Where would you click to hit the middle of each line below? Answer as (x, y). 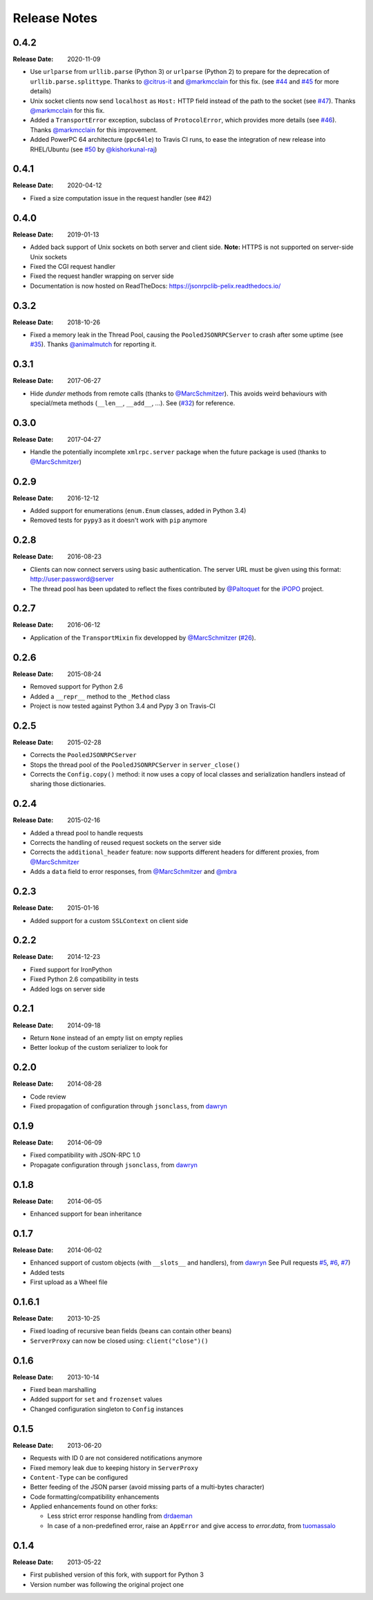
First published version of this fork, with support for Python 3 (117, 1575)
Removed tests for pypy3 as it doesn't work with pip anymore (118, 520)
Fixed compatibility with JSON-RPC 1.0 (85, 1155)
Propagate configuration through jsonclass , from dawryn (114, 1164)
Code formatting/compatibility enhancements (95, 1496)
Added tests (47, 1272)
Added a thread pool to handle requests (87, 832)
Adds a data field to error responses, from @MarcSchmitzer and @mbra (134, 872)
